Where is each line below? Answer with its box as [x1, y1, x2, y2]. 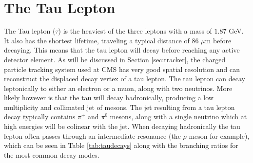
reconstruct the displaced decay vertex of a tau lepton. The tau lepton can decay [4, 73, 245, 84]
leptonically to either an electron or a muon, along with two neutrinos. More [4, 83, 233, 93]
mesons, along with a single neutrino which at [110, 111, 247, 122]
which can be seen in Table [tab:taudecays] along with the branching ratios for [4, 140, 238, 150]
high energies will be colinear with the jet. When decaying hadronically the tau [4, 121, 240, 131]
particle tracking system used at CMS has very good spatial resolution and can [4, 64, 240, 74]
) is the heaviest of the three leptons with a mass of [58, 26, 212, 36]
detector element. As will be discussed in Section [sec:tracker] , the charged [4, 54, 226, 64]
